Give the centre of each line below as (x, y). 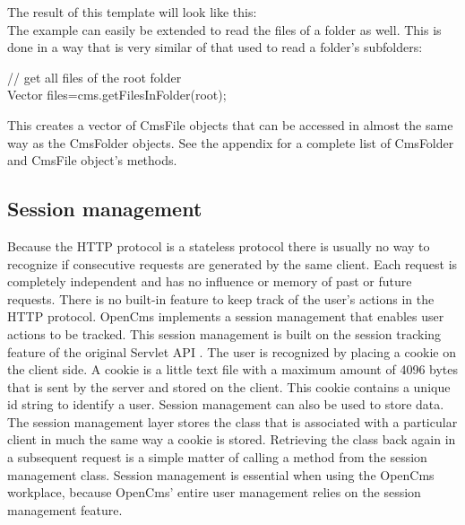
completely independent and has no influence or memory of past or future (210, 281)
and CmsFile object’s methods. (92, 160)
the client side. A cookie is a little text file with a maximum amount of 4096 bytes (233, 369)
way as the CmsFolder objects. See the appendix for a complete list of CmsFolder (231, 142)
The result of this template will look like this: (132, 12)
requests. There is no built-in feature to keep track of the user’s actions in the (221, 298)
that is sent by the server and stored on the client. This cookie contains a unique (229, 386)
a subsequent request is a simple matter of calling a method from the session (217, 457)
